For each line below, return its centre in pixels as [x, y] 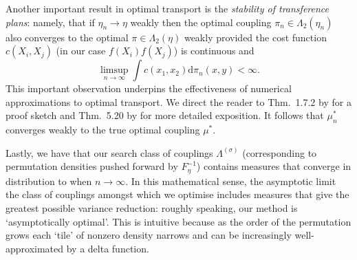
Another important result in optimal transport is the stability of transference [167, 8]
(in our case [81, 51]
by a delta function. [108, 248]
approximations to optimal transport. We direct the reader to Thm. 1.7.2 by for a [178, 101]
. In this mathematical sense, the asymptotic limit [231, 181]
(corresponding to [280, 152]
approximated [35, 248]
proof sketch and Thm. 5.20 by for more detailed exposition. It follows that [165, 115]
